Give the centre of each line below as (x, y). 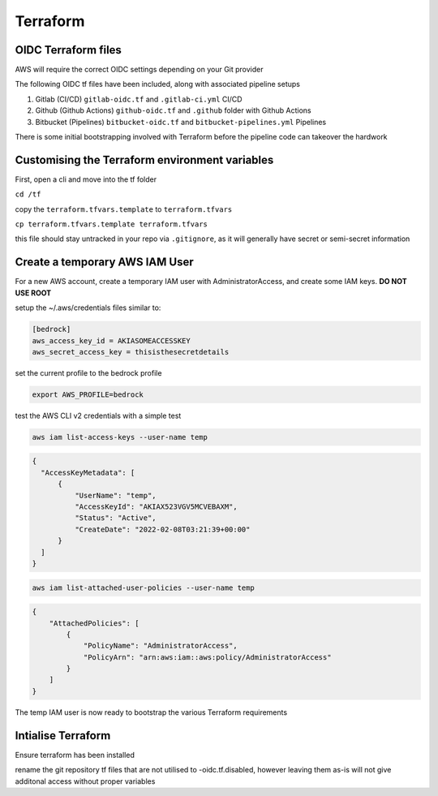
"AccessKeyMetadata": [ (88, 472)
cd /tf (28, 194)
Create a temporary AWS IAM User (104, 262)
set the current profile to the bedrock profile (88, 372)
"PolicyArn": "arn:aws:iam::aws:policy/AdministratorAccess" (207, 657)
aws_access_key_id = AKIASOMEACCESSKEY (111, 340)
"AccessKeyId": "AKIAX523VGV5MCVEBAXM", (156, 507)
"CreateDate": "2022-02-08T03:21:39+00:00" (162, 529)
